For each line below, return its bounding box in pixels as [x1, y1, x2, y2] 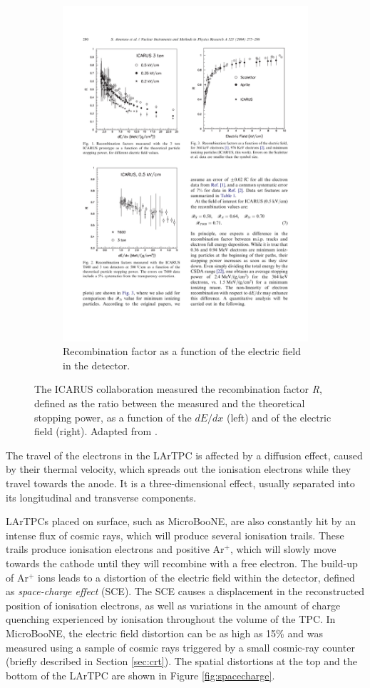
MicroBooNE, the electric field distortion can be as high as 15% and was [6, 625, 323, 640]
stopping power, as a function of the [34, 409, 192, 424]
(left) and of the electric [226, 409, 332, 424]
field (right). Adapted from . [34, 424, 158, 439]
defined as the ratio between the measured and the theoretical [34, 396, 305, 411]
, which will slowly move [230, 542, 336, 557]
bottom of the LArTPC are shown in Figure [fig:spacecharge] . [6, 667, 275, 682]
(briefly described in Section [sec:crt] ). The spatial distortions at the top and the [6, 654, 357, 669]
